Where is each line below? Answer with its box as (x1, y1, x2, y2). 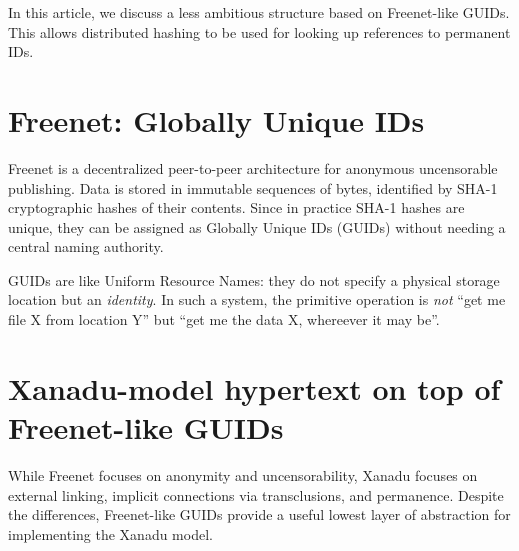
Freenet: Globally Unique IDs (8, 99, 425, 140)
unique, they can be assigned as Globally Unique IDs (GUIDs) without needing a (8, 216, 506, 237)
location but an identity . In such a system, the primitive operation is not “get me (8, 289, 506, 310)
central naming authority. (8, 236, 164, 257)
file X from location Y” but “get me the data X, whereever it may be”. (8, 309, 440, 330)
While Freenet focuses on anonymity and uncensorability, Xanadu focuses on (8, 464, 478, 485)
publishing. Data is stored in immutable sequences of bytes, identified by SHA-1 (8, 177, 498, 198)
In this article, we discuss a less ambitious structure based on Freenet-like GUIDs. (8, 2, 510, 22)
